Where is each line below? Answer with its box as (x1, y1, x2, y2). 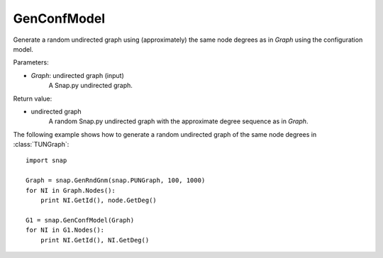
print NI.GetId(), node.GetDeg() (40, 196, 157, 205)
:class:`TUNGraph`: (13, 140, 70, 149)
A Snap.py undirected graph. (48, 82, 133, 90)
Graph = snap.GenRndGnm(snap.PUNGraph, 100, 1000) (26, 176, 206, 184)
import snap (26, 157, 67, 164)
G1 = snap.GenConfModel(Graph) (26, 216, 135, 224)
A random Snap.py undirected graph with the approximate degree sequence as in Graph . (48, 117, 309, 125)
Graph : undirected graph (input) (30, 71, 124, 79)
